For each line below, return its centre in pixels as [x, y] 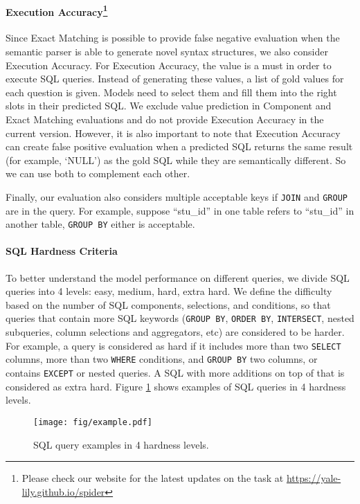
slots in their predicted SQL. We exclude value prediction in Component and [169, 106]
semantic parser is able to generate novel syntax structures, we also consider [167, 52]
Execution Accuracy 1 [57, 10]
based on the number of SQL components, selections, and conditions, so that [168, 304]
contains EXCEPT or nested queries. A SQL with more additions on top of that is [175, 373]
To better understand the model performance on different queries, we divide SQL [178, 277]
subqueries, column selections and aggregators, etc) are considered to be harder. [175, 332]
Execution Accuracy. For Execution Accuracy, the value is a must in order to [169, 65]
